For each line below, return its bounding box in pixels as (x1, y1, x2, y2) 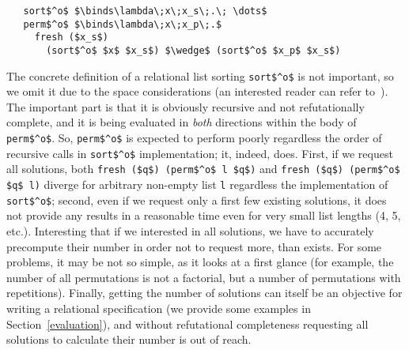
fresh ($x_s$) (34, 32, 108, 43)
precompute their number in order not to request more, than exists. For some (6, 238, 382, 254)
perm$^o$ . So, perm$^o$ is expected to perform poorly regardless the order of (6, 130, 382, 146)
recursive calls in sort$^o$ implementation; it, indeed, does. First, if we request (6, 145, 393, 161)
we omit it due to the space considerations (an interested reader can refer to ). (6, 83, 388, 100)
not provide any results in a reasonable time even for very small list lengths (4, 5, (6, 207, 401, 224)
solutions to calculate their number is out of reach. (6, 331, 252, 348)
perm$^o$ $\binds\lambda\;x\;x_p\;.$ (23, 18, 222, 30)
